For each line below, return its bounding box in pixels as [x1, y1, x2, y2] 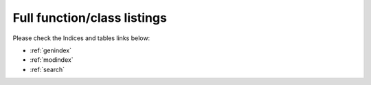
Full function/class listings [12, 10, 168, 25]
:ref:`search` [30, 65, 65, 73]
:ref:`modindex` [30, 56, 74, 64]
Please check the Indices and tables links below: [12, 34, 150, 42]
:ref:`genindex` [30, 46, 72, 54]
